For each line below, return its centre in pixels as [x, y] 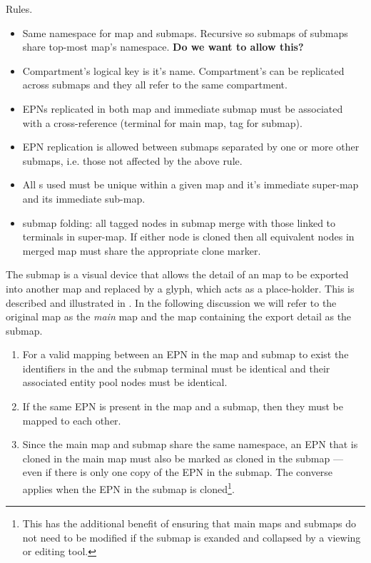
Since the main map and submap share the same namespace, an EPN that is [190, 444]
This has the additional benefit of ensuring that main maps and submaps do [189, 523]
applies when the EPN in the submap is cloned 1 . [128, 488]
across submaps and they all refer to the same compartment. [155, 85]
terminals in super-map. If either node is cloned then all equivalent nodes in [188, 237]
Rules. [19, 9]
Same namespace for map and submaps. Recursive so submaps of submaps [185, 32]
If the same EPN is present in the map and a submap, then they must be [183, 406]
